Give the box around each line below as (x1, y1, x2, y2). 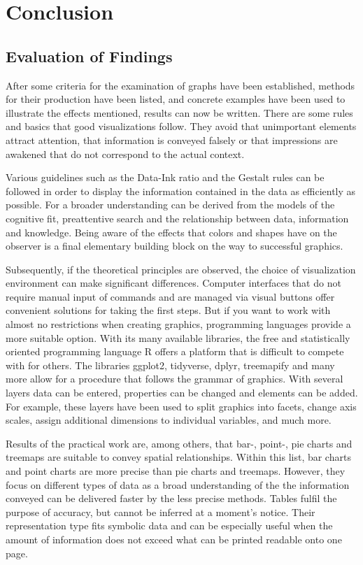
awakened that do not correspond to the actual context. (6, 146, 245, 161)
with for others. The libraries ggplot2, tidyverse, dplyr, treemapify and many (6, 357, 335, 372)
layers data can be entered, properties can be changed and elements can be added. (6, 385, 358, 400)
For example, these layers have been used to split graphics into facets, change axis (6, 399, 357, 413)
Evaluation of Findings (6, 45, 173, 66)
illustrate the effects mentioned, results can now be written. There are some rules (6, 105, 353, 120)
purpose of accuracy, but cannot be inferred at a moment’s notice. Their (6, 504, 315, 519)
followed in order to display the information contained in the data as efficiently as (6, 183, 356, 198)
